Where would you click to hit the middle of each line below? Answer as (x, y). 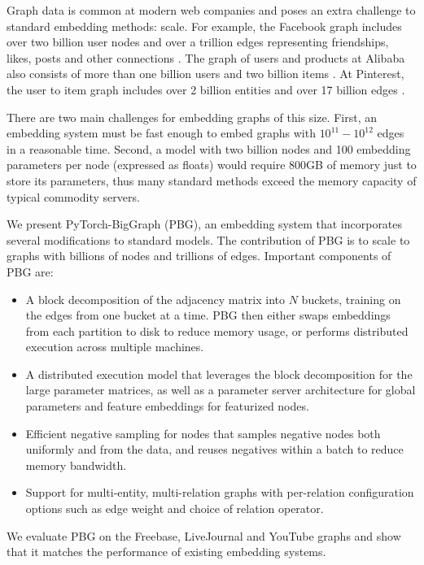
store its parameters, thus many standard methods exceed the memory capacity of (212, 180)
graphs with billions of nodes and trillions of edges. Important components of (199, 256)
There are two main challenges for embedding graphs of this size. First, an (192, 117)
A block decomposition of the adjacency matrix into (155, 299)
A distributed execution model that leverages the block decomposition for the (219, 374)
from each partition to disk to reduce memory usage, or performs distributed (217, 330)
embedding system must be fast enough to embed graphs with (161, 133)
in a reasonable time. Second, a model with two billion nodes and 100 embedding (209, 148)
